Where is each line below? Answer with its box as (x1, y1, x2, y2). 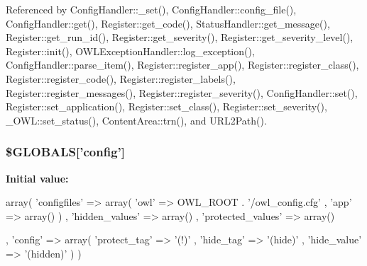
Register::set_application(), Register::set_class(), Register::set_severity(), (6, 99, 327, 114)
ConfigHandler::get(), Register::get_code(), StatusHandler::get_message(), (6, 16, 330, 30)
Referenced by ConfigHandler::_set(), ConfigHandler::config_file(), (6, 2, 297, 16)
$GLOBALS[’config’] (6, 143, 125, 161)
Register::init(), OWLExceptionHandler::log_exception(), (6, 43, 255, 58)
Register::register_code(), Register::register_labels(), (6, 71, 236, 86)
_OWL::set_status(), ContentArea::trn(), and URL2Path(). (6, 112, 267, 127)
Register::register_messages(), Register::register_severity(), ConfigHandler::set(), (6, 85, 358, 100)
